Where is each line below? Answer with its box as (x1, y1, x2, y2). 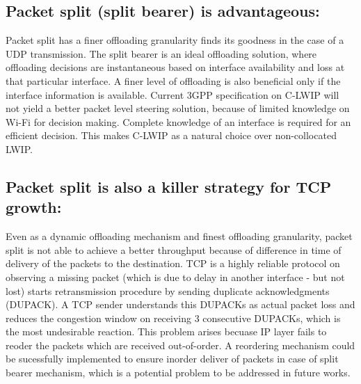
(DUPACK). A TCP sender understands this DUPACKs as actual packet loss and (6, 297, 355, 312)
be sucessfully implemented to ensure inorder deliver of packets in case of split (6, 351, 339, 366)
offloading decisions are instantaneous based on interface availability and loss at (6, 60, 345, 74)
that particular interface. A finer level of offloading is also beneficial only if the (6, 73, 341, 88)
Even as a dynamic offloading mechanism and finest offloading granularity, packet (6, 229, 353, 243)
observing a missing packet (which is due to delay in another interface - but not (6, 269, 345, 284)
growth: (6, 196, 62, 218)
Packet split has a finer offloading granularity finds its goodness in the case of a (6, 33, 344, 47)
